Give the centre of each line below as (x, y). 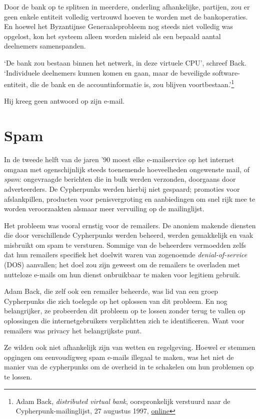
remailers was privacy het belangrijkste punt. (73, 330)
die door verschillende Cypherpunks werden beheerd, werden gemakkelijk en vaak (129, 235)
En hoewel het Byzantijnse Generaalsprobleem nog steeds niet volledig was (118, 26)
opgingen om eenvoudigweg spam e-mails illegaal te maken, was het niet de (119, 357)
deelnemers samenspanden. (45, 46)
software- (226, 72)
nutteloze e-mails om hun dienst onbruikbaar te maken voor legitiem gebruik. (122, 274)
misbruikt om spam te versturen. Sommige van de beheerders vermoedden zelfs (125, 245)
